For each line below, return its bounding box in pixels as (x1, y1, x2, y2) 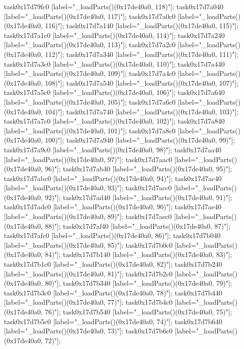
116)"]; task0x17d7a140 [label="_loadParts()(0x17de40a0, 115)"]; (45, 20, 239, 31)
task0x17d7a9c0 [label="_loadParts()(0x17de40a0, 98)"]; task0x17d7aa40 (4, 144, 222, 154)
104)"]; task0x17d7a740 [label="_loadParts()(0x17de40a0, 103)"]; (45, 106, 239, 116)
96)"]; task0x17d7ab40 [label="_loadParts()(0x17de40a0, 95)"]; (45, 164, 232, 174)
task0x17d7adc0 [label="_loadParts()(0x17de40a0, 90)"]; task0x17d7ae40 (4, 202, 222, 212)
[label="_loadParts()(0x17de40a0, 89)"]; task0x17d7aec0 (4, 211, 172, 221)
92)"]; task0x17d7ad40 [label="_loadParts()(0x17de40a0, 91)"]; (45, 192, 232, 202)
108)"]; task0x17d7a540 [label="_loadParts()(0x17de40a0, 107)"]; (45, 77, 239, 88)
